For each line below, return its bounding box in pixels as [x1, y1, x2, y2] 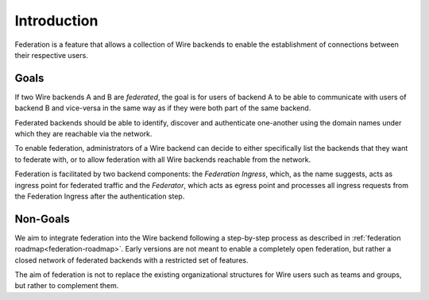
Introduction [14, 12, 99, 29]
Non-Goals [14, 212, 71, 225]
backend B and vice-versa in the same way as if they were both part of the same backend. [14, 103, 311, 113]
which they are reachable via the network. [14, 129, 153, 139]
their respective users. [14, 50, 89, 60]
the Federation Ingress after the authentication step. [14, 191, 185, 201]
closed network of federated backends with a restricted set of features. [14, 255, 249, 265]
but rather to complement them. [14, 281, 119, 290]
